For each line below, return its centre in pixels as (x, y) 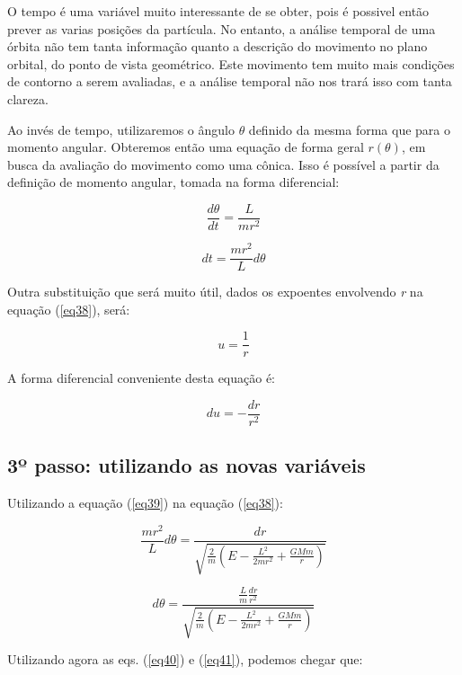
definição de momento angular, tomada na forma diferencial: (173, 182)
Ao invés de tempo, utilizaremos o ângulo (121, 129)
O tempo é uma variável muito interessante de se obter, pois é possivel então (218, 11)
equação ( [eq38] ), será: (69, 309)
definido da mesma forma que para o (350, 129)
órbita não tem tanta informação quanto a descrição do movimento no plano (218, 46)
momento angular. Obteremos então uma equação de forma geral (186, 147)
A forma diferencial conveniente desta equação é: (142, 378)
